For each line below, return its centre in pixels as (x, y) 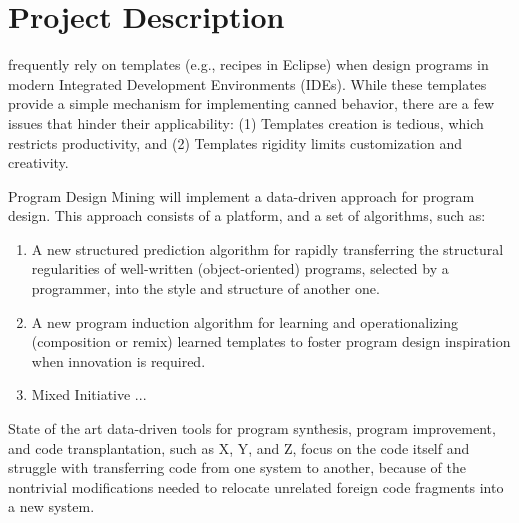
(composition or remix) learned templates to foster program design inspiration (271, 341)
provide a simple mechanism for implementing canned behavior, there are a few (251, 103)
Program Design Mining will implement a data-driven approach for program (241, 195)
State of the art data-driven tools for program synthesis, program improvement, (252, 428)
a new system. (51, 506)
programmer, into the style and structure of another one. (205, 288)
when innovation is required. (118, 360)
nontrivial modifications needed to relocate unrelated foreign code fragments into (256, 486)
